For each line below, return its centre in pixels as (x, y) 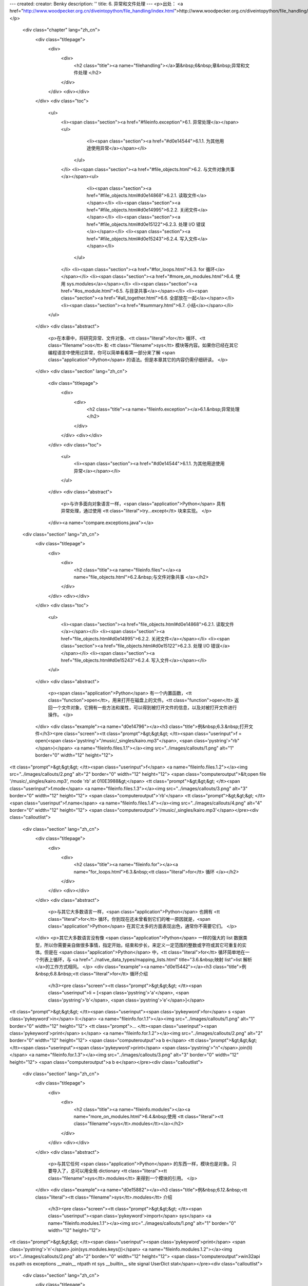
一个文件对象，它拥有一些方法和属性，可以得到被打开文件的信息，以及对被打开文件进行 (145, 707)
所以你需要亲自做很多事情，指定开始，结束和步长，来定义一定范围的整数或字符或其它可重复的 (143, 945)
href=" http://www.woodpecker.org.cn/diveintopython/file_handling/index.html (92, 11)
